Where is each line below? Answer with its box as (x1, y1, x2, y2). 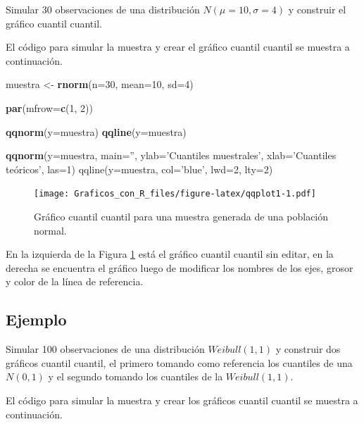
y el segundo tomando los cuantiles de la (48, 369, 223, 384)
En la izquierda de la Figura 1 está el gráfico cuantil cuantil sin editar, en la (6, 247, 334, 261)
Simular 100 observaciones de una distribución (6, 342, 205, 356)
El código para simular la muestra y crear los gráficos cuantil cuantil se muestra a (6, 392, 358, 407)
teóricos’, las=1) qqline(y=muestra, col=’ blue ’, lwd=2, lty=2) (6, 161, 273, 176)
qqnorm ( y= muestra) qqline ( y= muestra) (6, 124, 187, 139)
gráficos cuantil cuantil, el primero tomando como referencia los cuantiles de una (6, 355, 353, 370)
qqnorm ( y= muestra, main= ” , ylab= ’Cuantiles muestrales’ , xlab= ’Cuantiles (6, 148, 337, 163)
